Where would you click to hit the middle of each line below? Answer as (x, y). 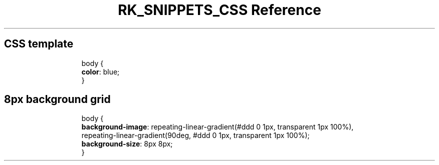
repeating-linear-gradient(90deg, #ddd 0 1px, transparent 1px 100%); (195, 135)
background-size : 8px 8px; (127, 144)
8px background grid (57, 99)
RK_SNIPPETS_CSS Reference (220, 10)
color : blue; (100, 71)
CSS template (39, 44)
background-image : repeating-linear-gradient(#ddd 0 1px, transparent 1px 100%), (217, 127)
